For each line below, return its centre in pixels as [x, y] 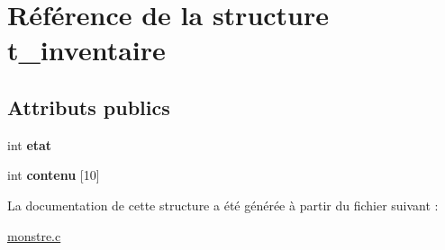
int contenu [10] [54, 175]
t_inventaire [86, 50]
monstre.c [34, 235]
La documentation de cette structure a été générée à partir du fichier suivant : [223, 205]
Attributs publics [89, 107]
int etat [30, 144]
